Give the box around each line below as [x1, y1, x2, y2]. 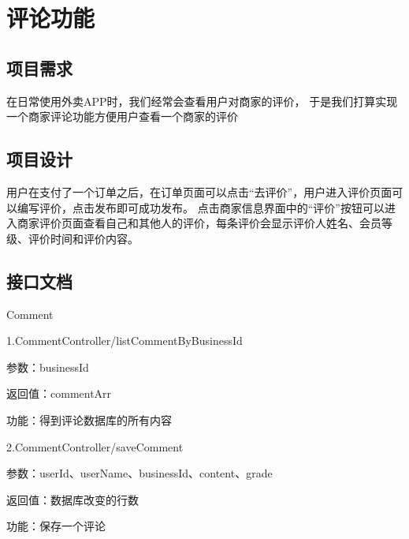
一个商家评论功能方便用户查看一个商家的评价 [6, 108, 238, 125]
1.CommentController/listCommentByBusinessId [6, 332, 243, 349]
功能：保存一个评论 [6, 518, 106, 534]
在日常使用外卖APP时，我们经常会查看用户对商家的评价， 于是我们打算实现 [6, 92, 398, 109]
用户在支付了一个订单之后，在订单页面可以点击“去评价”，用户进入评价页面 [6, 183, 392, 200]
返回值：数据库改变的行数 [6, 491, 139, 507]
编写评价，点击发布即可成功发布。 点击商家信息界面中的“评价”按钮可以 [17, 199, 385, 215]
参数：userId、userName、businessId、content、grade [6, 465, 273, 481]
